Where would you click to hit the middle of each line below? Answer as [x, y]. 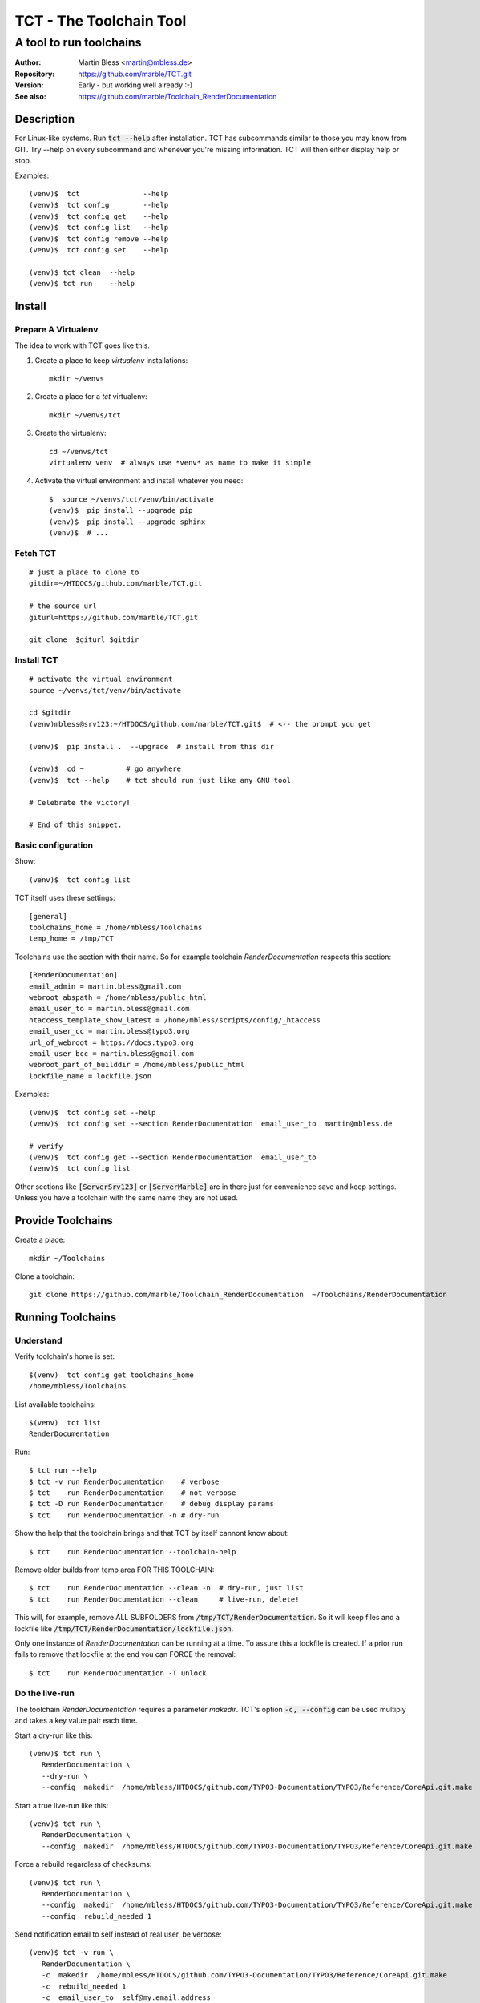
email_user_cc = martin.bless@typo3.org [109, 1031]
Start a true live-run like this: [62, 1805]
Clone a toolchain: [45, 1276]
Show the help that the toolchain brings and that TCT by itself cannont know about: [152, 1533]
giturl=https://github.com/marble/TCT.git [114, 617]
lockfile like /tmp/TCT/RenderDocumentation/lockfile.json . [124, 1628]
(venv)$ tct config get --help [99, 216]
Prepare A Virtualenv [56, 329]
